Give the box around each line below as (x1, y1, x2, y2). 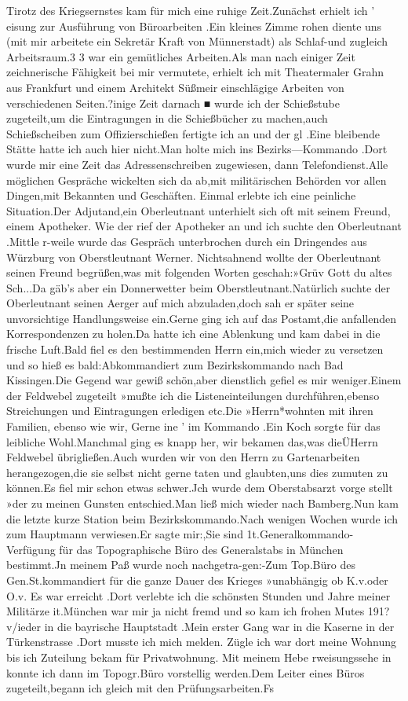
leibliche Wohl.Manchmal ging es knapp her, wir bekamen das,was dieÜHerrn (6, 433, 378, 450)
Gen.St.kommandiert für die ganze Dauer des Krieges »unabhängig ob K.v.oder (6, 571, 388, 588)
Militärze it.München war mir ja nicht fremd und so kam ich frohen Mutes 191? (6, 603, 390, 619)
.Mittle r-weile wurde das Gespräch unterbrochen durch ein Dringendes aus (6, 233, 367, 249)
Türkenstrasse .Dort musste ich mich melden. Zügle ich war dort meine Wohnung (6, 633, 397, 650)
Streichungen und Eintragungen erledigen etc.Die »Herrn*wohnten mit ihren (6, 402, 373, 419)
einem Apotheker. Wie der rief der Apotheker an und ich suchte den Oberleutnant (6, 218, 402, 234)
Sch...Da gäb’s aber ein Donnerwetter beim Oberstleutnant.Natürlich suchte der (6, 279, 391, 295)
